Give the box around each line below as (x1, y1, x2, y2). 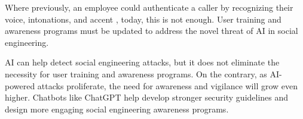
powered (5, 79, 35, 92)
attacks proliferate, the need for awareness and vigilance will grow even (37, 79, 298, 92)
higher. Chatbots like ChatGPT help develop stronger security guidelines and (5, 91, 289, 104)
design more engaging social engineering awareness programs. (5, 102, 229, 115)
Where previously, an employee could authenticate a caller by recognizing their (5, 1, 293, 13)
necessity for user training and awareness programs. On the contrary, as (5, 67, 267, 80)
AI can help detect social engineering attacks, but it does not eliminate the (5, 56, 280, 68)
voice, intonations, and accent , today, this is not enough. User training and (5, 12, 281, 25)
